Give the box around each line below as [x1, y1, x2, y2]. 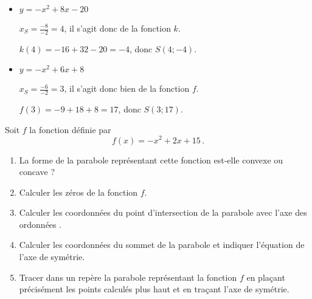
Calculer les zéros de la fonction [19, 185, 138, 198]
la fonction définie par [29, 123, 111, 136]
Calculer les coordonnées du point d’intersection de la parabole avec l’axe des [19, 206, 307, 219]
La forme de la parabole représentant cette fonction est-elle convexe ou [19, 153, 283, 166]
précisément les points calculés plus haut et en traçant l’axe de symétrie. [19, 283, 289, 295]
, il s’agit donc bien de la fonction [64, 82, 190, 95]
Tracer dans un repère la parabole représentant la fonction [19, 270, 237, 283]
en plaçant [246, 270, 285, 283]
